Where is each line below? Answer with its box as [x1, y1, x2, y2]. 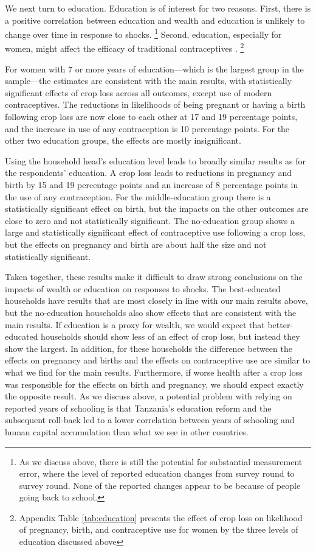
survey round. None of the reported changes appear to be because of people [19, 479, 301, 491]
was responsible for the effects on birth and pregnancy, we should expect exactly [5, 377, 304, 390]
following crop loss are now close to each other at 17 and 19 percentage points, [5, 110, 298, 123]
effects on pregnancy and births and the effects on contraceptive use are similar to [5, 354, 311, 367]
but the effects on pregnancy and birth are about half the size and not [5, 238, 267, 250]
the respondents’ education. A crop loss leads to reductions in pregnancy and [5, 166, 292, 179]
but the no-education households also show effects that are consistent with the [5, 306, 297, 318]
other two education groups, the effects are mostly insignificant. [5, 134, 241, 147]
